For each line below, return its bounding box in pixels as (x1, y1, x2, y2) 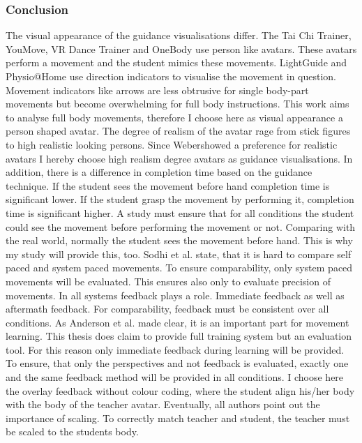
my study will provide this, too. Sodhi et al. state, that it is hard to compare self (6, 246, 352, 261)
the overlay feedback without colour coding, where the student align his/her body (6, 383, 355, 398)
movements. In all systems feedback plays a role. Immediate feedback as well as (6, 287, 345, 302)
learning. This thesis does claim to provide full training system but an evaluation (6, 329, 352, 343)
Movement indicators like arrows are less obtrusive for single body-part (6, 82, 309, 97)
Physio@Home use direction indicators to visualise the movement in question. (6, 69, 336, 83)
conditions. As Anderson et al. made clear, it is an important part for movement (6, 315, 349, 329)
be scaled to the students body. (6, 424, 139, 439)
